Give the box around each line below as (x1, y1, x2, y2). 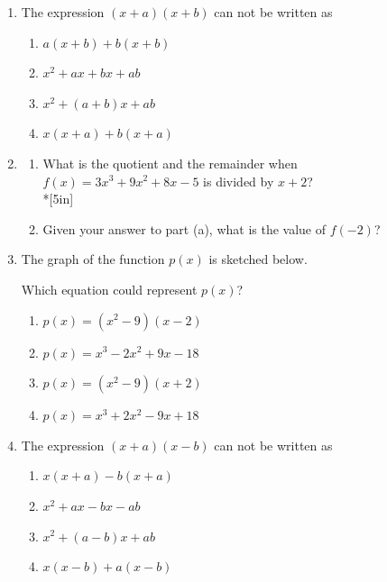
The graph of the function (21, 250, 165, 268)
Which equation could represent (21, 279, 198, 298)
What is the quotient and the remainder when (42, 153, 298, 172)
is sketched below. (208, 250, 308, 268)
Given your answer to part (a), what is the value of (42, 219, 327, 238)
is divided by (203, 171, 274, 190)
